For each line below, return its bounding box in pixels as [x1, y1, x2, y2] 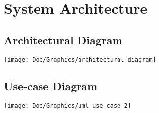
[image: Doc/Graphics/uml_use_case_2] [4, 102, 131, 110]
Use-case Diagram [4, 78, 98, 93]
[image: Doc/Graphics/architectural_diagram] [4, 56, 156, 63]
